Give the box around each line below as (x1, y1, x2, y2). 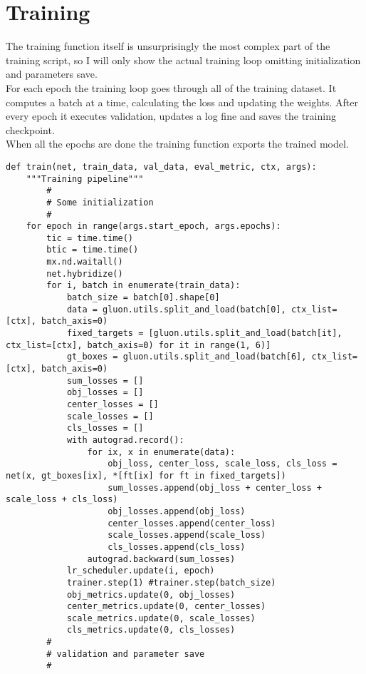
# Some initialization (46, 197, 154, 208)
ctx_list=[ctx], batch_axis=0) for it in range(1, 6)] (6, 339, 271, 350)
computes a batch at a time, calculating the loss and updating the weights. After (6, 94, 358, 109)
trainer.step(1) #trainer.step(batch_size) (66, 577, 276, 588)
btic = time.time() (46, 245, 139, 255)
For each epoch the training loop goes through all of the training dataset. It (6, 80, 337, 95)
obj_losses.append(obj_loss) (108, 506, 246, 516)
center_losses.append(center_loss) (108, 518, 276, 529)
